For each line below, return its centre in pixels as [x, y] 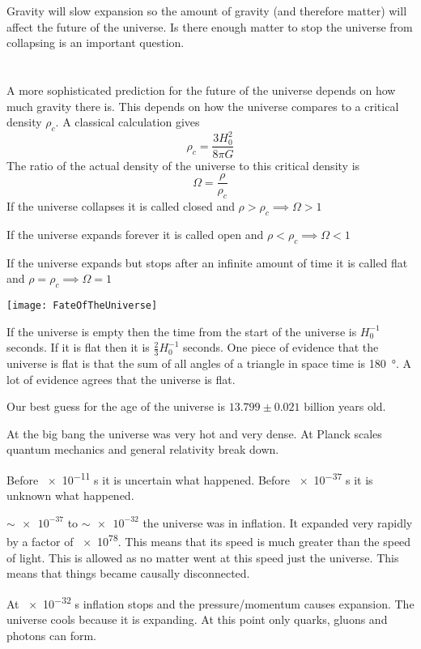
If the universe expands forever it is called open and [135, 234]
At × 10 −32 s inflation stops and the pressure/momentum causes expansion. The [210, 602]
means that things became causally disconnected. [128, 573]
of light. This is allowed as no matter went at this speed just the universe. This [203, 557]
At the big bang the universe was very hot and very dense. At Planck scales [194, 433]
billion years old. [345, 406]
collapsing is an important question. [96, 43]
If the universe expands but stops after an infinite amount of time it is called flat [207, 262]
